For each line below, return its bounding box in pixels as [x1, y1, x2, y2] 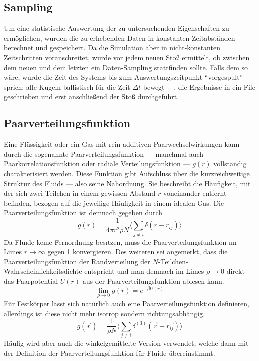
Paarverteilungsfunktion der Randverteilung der [4, 256, 150, 266]
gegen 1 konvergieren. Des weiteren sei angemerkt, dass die [47, 246, 228, 257]
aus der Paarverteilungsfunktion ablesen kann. [82, 276, 224, 286]
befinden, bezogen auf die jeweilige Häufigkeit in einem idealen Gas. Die [4, 197, 224, 208]
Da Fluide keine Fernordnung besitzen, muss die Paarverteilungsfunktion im [4, 237, 237, 247]
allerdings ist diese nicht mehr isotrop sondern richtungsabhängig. [4, 308, 205, 318]
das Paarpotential [4, 276, 58, 286]
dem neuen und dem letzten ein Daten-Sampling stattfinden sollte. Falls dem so [4, 62, 248, 72]
